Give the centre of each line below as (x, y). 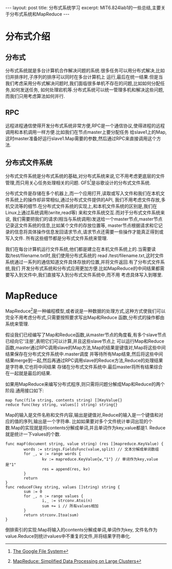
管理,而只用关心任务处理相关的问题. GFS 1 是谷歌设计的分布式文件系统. (78, 182)
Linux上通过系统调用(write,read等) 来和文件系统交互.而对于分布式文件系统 (83, 213)
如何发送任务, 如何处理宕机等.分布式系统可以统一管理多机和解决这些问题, (88, 90)
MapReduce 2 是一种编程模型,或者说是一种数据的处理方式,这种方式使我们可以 (85, 310)
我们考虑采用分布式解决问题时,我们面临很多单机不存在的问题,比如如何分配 (83, 83)
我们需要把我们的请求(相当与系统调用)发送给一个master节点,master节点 (87, 219)
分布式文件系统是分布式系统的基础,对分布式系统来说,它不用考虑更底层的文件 (85, 176)
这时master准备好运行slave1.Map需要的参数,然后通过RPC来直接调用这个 (81, 138)
